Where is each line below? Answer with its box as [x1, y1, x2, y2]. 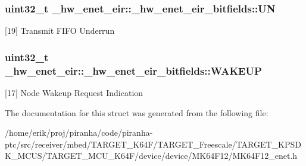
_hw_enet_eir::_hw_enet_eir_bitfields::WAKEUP [5, 63, 262, 78]
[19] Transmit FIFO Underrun [5, 24, 115, 37]
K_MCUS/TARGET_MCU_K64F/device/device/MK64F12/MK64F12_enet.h [5, 149, 298, 162]
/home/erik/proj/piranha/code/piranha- [5, 126, 153, 139]
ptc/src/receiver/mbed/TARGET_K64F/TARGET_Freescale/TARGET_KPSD [5, 138, 301, 150]
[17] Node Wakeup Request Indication [5, 86, 143, 98]
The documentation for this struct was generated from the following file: [5, 106, 268, 119]
